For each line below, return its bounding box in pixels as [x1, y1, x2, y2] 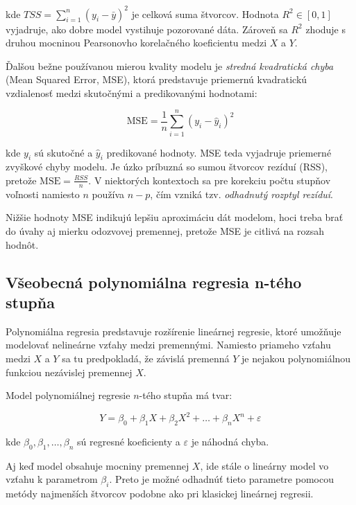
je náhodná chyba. [191, 434, 269, 449]
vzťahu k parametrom [6, 472, 98, 486]
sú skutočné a [34, 145, 93, 159]
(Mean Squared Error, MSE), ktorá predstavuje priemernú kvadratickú [6, 72, 307, 87]
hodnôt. [6, 237, 39, 251]
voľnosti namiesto [6, 186, 80, 201]
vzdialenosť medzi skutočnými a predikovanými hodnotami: [6, 85, 257, 100]
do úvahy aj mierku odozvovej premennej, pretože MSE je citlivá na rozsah [6, 224, 324, 238]
